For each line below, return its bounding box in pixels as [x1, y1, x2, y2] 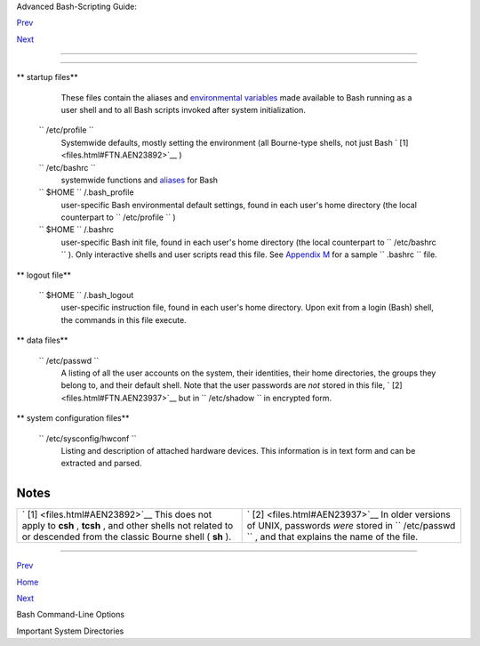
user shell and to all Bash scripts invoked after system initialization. [60, 104, 306, 115]
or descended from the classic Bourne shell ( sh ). [21, 530, 232, 543]
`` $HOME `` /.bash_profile [38, 187, 134, 198]
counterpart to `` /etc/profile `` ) [60, 212, 177, 222]
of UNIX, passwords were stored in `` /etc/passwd [246, 520, 456, 532]
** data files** [16, 335, 68, 346]
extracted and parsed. [60, 458, 142, 469]
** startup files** [16, 72, 79, 83]
